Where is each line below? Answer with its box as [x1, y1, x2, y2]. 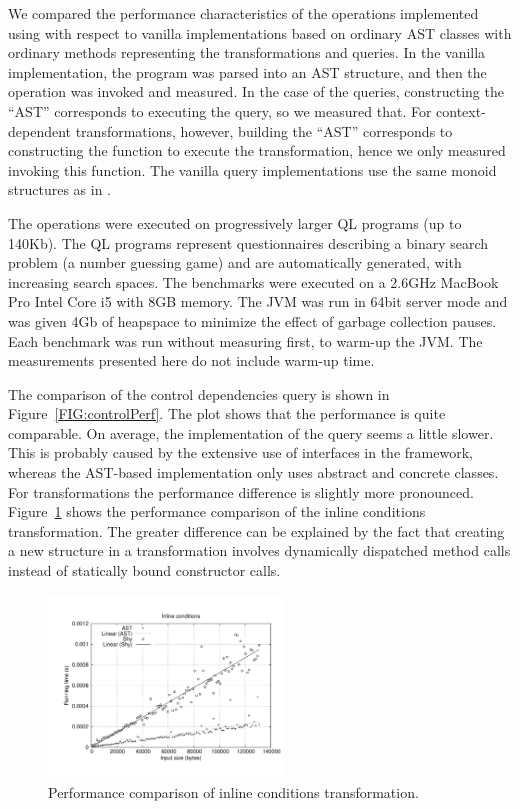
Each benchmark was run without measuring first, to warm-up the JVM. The [8, 330, 483, 351]
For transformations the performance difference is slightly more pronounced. [8, 481, 474, 502]
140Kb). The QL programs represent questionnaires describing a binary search [8, 232, 489, 253]
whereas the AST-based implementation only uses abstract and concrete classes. [8, 462, 499, 483]
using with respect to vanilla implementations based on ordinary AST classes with [8, 22, 512, 43]
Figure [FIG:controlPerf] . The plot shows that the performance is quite [8, 403, 446, 424]
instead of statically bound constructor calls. [8, 560, 281, 581]
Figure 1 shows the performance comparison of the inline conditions [8, 501, 426, 522]
